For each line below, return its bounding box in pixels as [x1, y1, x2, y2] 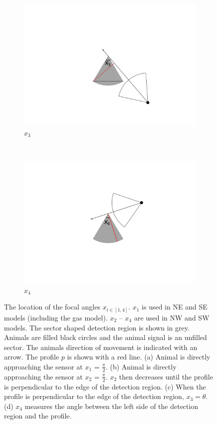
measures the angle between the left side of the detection [24, 400, 199, 411]
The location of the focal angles [4, 301, 100, 312]
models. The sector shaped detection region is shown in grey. [4, 322, 190, 332]
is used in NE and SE [142, 301, 208, 312]
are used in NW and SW [134, 312, 210, 322]
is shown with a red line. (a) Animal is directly [67, 351, 211, 362]
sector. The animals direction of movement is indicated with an [4, 341, 198, 352]
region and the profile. [4, 410, 72, 421]
